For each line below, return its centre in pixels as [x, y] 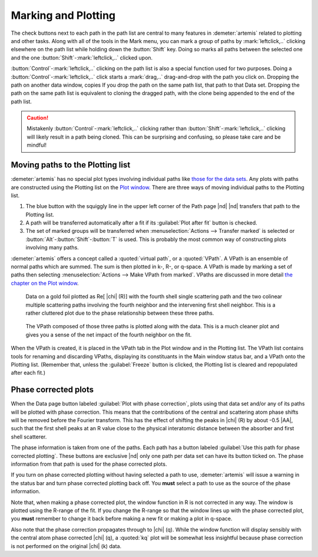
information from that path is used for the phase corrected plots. [89, 464]
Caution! [38, 118]
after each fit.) [28, 373]
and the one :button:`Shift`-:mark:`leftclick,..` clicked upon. [82, 57]
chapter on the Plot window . [45, 283]
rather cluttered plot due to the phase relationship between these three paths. [120, 313]
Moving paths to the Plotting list [71, 165]
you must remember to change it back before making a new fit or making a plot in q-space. [122, 519]
